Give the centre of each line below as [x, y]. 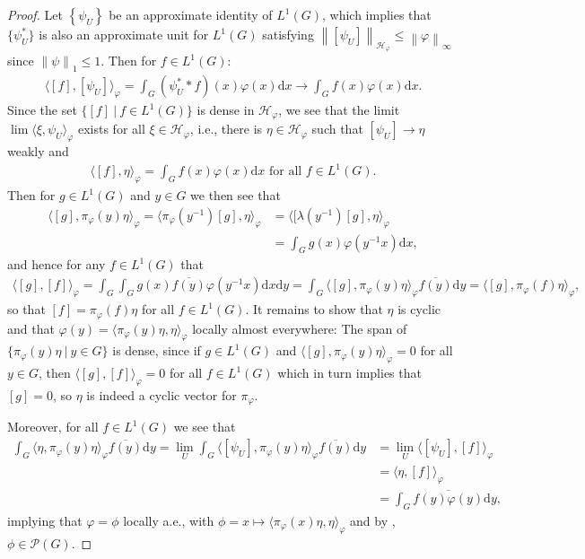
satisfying [288, 34]
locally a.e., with [169, 520]
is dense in [226, 110]
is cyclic [419, 309]
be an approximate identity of [191, 14]
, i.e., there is [226, 129]
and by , [373, 520]
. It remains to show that [314, 309]
